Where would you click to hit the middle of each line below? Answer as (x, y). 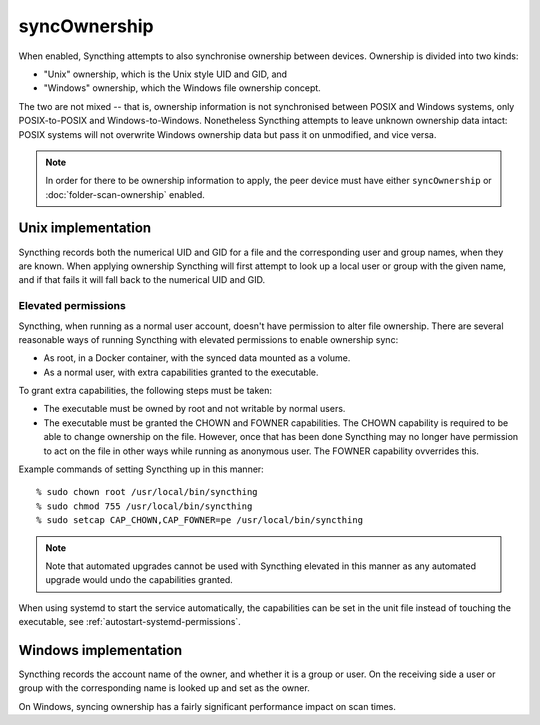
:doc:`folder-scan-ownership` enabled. (125, 194)
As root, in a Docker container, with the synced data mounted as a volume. (197, 358)
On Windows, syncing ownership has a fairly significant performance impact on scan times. (207, 706)
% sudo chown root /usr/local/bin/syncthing (147, 492)
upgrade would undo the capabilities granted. (139, 580)
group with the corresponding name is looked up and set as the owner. (164, 688)
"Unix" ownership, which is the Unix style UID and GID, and (165, 74)
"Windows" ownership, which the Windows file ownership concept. (182, 88)
